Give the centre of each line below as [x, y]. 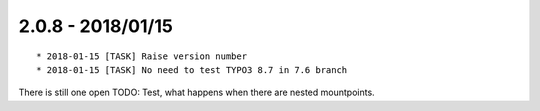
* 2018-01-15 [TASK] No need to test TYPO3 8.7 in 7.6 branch [192, 69]
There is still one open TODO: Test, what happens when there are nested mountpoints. [196, 92]
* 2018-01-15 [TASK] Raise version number [142, 56]
